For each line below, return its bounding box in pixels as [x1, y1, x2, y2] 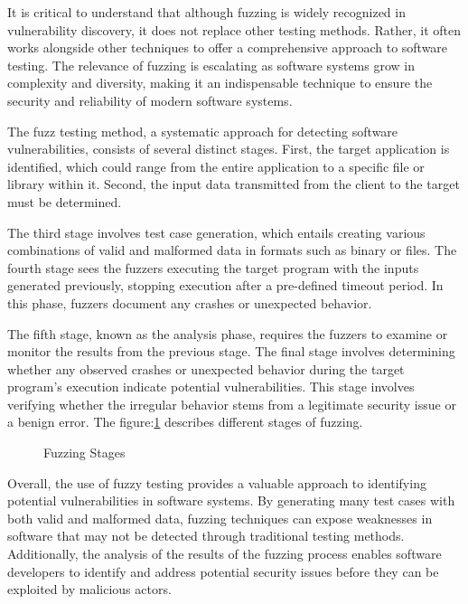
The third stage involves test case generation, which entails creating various [7, 222, 426, 241]
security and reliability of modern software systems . [7, 90, 293, 109]
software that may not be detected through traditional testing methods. [7, 526, 405, 545]
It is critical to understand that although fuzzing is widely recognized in [7, 3, 406, 21]
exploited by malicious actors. [7, 580, 172, 599]
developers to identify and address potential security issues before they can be [7, 562, 439, 580]
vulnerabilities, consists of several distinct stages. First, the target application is [7, 139, 450, 158]
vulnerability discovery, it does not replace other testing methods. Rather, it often [7, 20, 461, 39]
